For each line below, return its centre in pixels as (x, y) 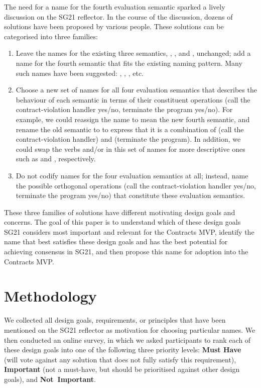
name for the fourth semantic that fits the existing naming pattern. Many (129, 63)
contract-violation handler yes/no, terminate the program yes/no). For (124, 109)
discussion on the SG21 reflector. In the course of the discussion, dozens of (118, 16)
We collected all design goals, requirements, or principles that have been (115, 320)
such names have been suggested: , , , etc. (80, 73)
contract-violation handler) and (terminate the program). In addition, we (128, 139)
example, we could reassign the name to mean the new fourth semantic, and (133, 119)
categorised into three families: (51, 36)
